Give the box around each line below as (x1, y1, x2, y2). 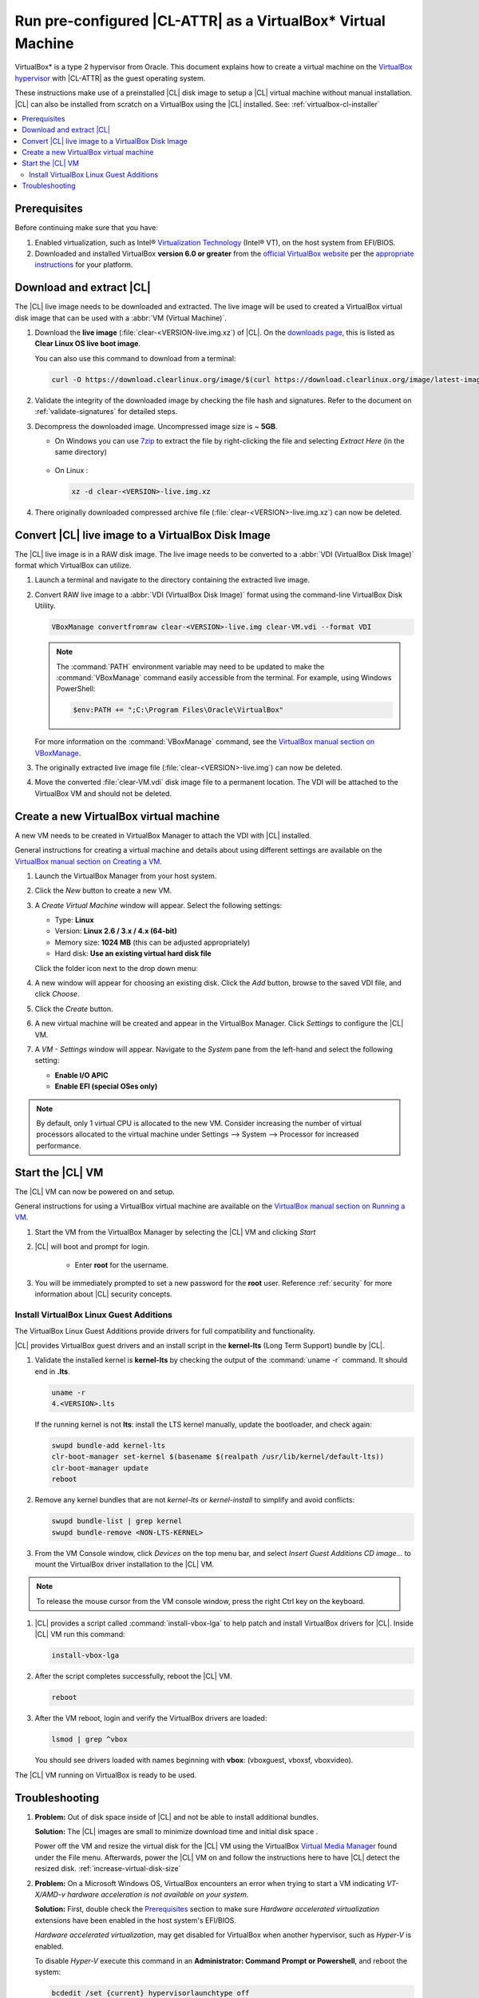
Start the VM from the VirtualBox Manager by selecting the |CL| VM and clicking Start (34, 1227, 316, 1236)
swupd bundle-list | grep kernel (51, 1517, 183, 1526)
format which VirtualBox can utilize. (14, 560, 132, 570)
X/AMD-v (34, 1890, 65, 1900)
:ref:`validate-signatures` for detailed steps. (34, 407, 178, 416)
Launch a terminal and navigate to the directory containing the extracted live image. (34, 575, 311, 585)
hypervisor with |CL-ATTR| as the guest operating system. (14, 73, 206, 83)
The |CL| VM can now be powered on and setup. (14, 1187, 175, 1196)
